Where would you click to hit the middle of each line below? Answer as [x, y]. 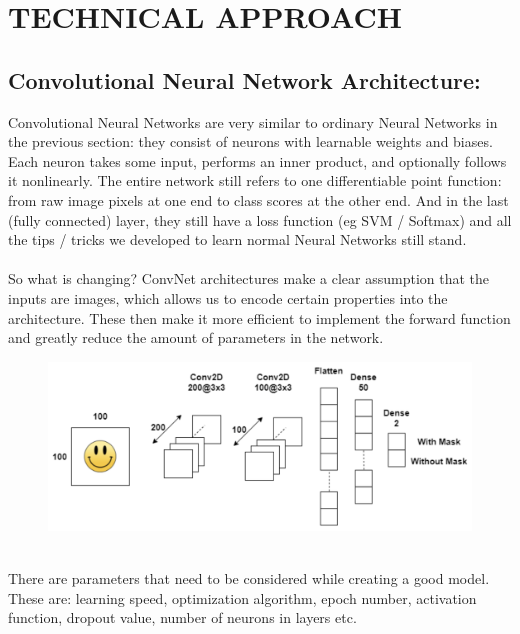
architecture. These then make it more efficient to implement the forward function [259, 317]
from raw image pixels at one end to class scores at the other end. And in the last [258, 199]
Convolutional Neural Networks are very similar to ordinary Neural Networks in [253, 121]
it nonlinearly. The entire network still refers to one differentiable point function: [255, 180]
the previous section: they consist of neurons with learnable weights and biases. [250, 141]
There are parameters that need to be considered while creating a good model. [249, 578]
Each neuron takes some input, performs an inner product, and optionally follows [257, 160]
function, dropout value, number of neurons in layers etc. [182, 617]
